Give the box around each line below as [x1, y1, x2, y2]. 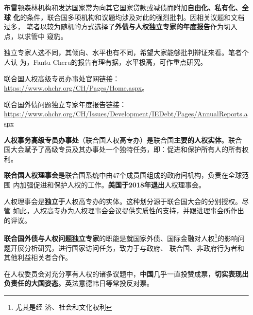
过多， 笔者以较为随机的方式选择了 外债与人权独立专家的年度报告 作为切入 [4, 21, 237, 32]
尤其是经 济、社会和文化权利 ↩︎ [15, 301, 112, 312]
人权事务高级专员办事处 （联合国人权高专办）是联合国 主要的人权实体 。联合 [4, 134, 242, 145]
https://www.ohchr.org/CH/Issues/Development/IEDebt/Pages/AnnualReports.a [4, 109, 248, 119]
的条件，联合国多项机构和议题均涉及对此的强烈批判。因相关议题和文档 [20, 12, 245, 22]
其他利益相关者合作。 [4, 252, 72, 262]
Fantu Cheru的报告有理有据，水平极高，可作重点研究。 [33, 56, 207, 67]
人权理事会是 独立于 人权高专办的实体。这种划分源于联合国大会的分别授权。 [4, 196, 242, 206]
